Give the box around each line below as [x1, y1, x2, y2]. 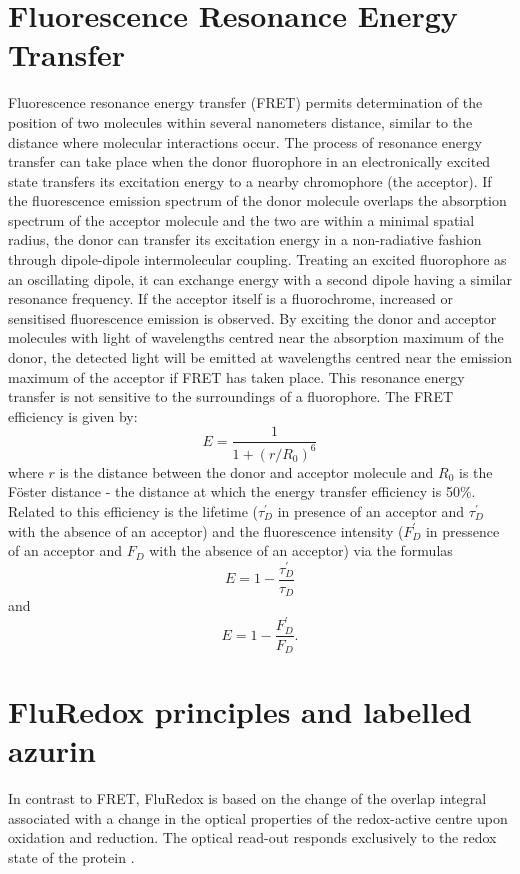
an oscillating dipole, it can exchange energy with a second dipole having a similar [8, 268, 512, 289]
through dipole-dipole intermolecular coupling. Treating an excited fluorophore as [8, 249, 507, 270]
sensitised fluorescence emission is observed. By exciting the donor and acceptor [8, 307, 497, 328]
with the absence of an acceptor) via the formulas [149, 540, 453, 561]
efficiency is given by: [8, 405, 138, 426]
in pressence [425, 520, 500, 541]
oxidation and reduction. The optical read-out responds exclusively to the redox [8, 827, 497, 848]
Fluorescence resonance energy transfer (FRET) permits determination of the [8, 92, 483, 113]
